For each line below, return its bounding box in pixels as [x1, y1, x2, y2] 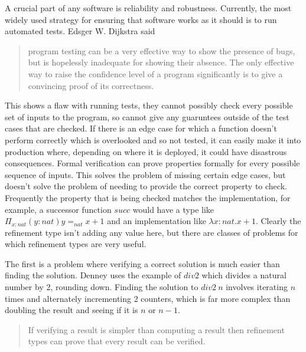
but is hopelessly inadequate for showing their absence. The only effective [28, 56, 294, 68]
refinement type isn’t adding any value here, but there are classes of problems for [5, 226, 298, 238]
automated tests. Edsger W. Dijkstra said [5, 25, 155, 37]
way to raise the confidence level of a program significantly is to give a [28, 67, 283, 80]
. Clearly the [255, 215, 301, 227]
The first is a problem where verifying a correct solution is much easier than [5, 257, 280, 269]
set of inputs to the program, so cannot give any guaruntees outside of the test [5, 110, 289, 123]
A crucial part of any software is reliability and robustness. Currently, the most [5, 2, 292, 14]
